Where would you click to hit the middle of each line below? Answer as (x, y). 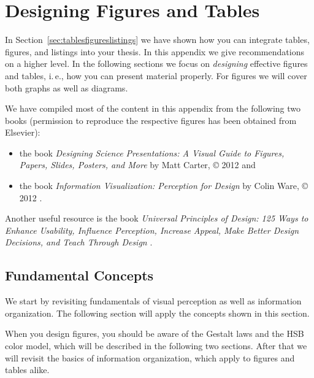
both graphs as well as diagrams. (67, 87)
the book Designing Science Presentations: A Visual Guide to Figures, (152, 152)
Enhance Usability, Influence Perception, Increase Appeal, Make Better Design (152, 230)
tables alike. (27, 370)
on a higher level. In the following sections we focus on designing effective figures (156, 64)
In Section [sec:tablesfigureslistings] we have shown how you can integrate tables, (157, 40)
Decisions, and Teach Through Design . (79, 242)
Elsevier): (23, 132)
